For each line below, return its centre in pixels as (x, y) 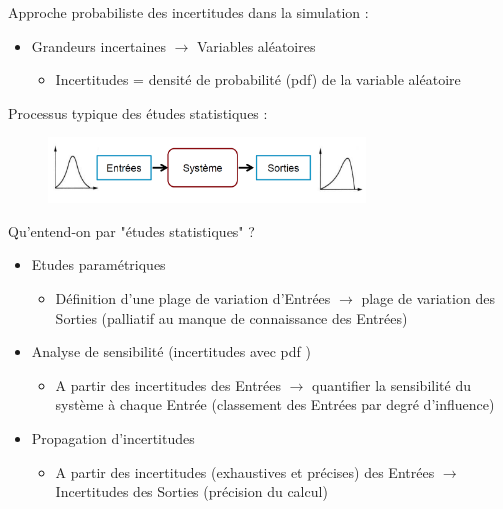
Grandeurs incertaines (98, 45)
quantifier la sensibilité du (391, 384)
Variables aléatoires (256, 45)
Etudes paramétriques (98, 264)
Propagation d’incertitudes (113, 438)
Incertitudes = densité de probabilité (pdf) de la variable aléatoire (258, 79)
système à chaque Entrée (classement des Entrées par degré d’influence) (275, 404)
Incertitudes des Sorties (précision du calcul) (191, 491)
